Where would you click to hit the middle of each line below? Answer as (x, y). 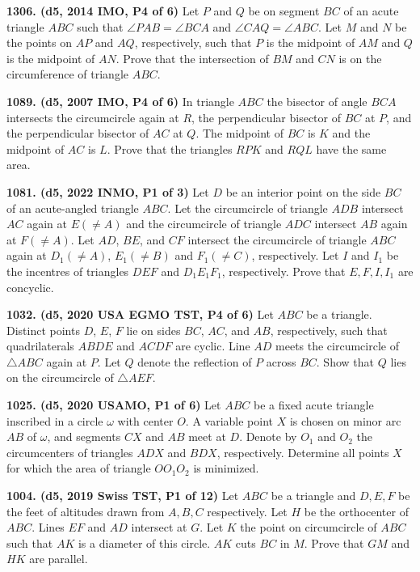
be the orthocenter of (356, 511)
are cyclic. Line (213, 346)
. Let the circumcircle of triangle (248, 208)
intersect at (159, 527)
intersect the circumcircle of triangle (277, 239)
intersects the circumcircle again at (93, 117)
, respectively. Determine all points (303, 452)
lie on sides (153, 330)
